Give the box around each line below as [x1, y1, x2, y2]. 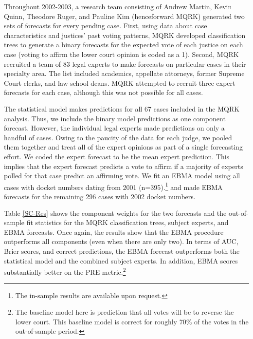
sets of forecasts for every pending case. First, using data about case [4, 20, 207, 31]
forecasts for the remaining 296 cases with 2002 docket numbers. [4, 191, 196, 201]
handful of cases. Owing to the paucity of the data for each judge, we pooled [4, 132, 232, 142]
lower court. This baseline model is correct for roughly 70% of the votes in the [15, 316, 249, 326]
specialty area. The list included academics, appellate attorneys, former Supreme [4, 68, 245, 78]
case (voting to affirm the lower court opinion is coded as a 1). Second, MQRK [4, 49, 239, 59]
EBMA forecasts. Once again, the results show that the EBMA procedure [4, 226, 224, 237]
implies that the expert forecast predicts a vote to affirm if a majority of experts [4, 161, 243, 171]
